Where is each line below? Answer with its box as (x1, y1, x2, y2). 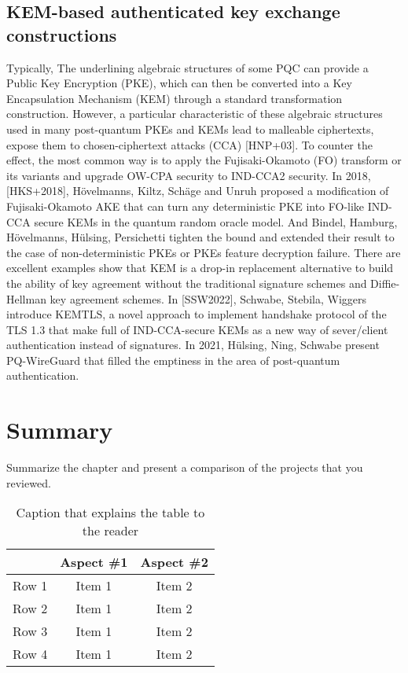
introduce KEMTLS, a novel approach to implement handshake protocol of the (6, 306, 387, 322)
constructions (6, 22, 117, 46)
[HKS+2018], (6, 182, 69, 199)
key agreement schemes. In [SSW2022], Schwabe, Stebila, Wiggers (50, 290, 366, 307)
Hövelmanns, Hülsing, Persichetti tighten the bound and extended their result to (6, 229, 395, 245)
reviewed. (6, 474, 51, 491)
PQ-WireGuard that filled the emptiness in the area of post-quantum (6, 351, 340, 368)
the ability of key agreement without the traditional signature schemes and (6, 274, 367, 291)
